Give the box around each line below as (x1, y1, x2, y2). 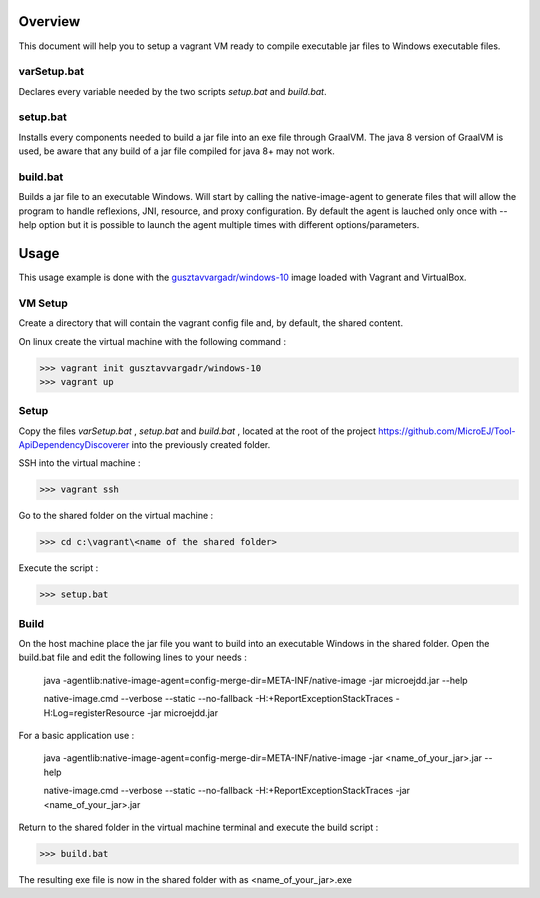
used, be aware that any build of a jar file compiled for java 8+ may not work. (18, 145, 335, 157)
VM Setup (18, 296, 69, 310)
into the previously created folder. (131, 439, 271, 451)
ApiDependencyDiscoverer (18, 439, 130, 451)
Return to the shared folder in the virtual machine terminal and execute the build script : (18, 821, 379, 833)
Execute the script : (18, 562, 99, 574)
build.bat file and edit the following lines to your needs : (18, 651, 247, 664)
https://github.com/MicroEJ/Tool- (378, 425, 516, 437)
